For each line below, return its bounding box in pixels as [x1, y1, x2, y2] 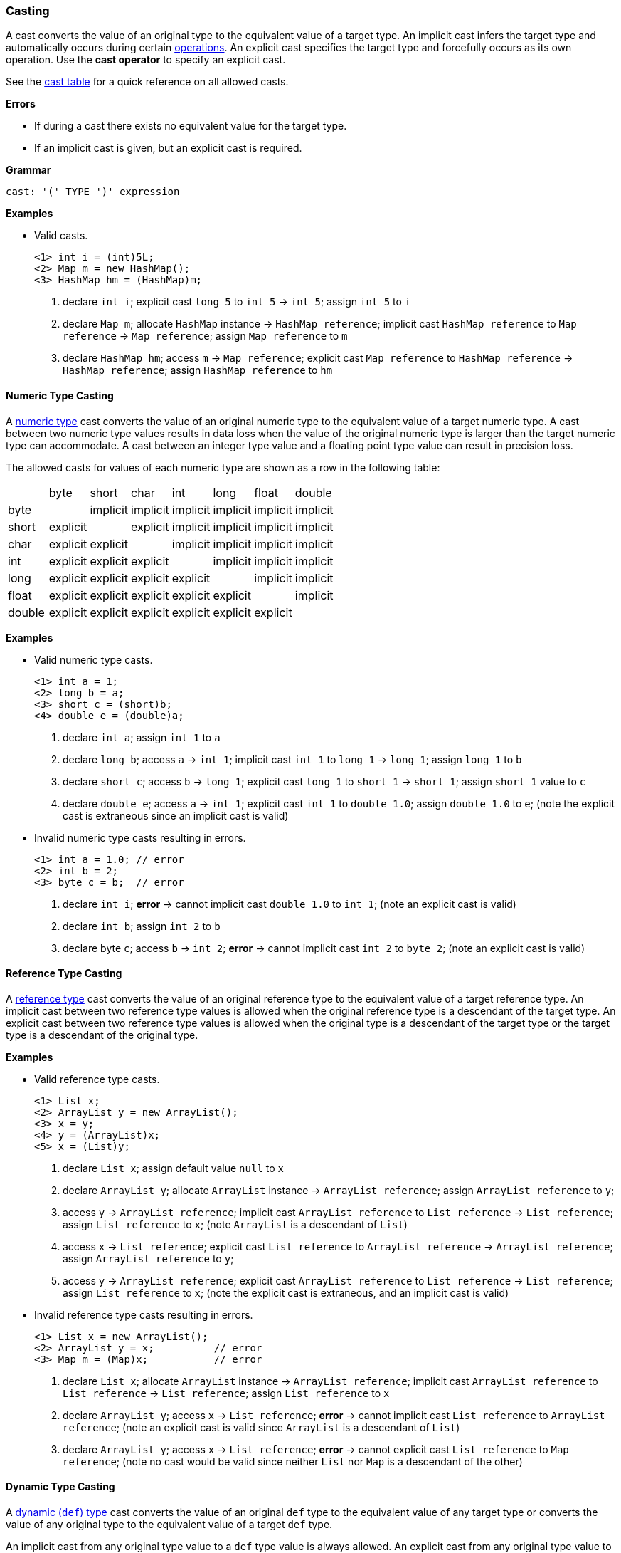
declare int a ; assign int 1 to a [63, 731, 221, 743]
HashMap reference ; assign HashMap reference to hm [63, 364, 333, 377]
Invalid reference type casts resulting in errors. [34, 1308, 253, 1321]
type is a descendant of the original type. [6, 1028, 198, 1041]
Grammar [6, 164, 51, 177]
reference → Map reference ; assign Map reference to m [63, 330, 348, 343]
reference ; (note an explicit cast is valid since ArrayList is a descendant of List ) [63, 1421, 460, 1433]
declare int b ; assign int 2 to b [63, 919, 221, 932]
